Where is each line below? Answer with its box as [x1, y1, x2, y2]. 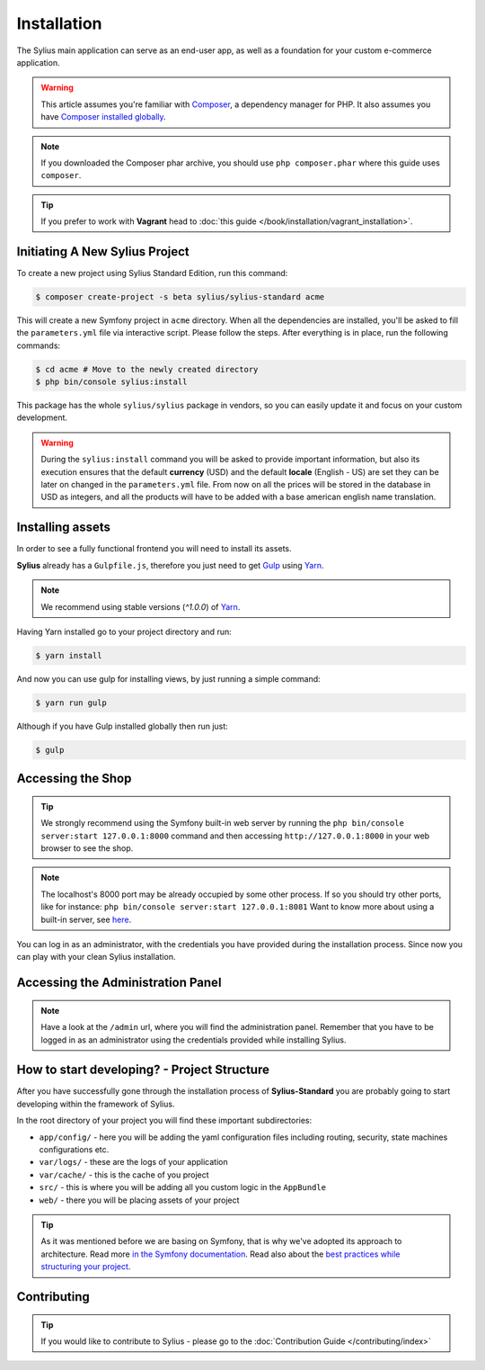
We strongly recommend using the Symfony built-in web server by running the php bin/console [40, 818, 404, 828]
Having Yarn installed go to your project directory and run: [16, 626, 233, 637]
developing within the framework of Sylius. [16, 1098, 175, 1109]
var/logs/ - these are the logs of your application [39, 1157, 228, 1168]
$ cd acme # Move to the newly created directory [35, 364, 259, 374]
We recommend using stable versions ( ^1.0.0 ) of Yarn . [40, 601, 241, 612]
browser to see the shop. [40, 842, 134, 854]
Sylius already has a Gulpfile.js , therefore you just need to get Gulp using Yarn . [16, 560, 324, 570]
